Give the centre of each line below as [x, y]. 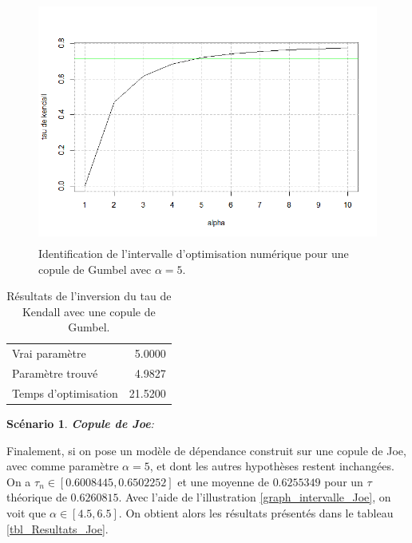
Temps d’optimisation [65, 392]
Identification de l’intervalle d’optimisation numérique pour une [194, 253]
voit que [26, 512]
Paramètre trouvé [55, 373]
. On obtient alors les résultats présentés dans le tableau [256, 512]
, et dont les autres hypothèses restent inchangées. [272, 466]
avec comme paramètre [63, 466]
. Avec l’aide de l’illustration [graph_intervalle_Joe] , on [255, 497]
